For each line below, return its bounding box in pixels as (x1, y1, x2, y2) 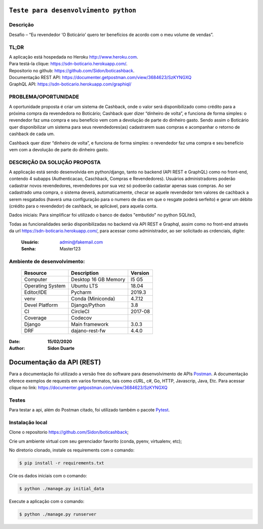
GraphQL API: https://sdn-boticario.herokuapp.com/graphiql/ (9, 81, 131, 87)
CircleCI (71, 308, 90, 315)
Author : (9, 346, 25, 351)
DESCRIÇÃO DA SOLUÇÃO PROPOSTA (9, 159, 101, 165)
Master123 (59, 246, 81, 251)
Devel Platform (24, 302, 58, 308)
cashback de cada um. (9, 131, 55, 137)
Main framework (71, 321, 109, 327)
